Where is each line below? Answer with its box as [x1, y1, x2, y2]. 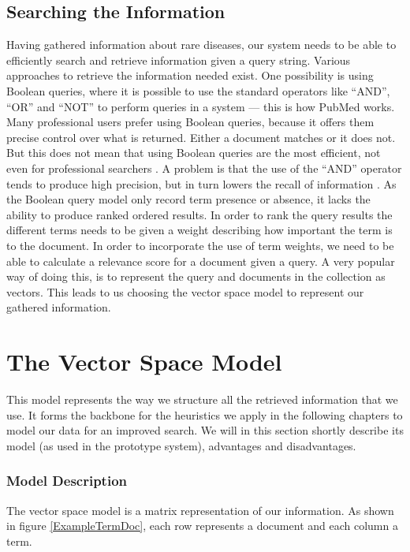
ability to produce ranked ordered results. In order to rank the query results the [6, 206, 393, 222]
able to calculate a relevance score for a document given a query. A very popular [6, 252, 395, 269]
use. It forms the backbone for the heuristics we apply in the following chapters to [6, 406, 403, 423]
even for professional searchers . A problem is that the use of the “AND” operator [6, 159, 402, 176]
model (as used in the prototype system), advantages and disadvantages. [6, 437, 356, 453]
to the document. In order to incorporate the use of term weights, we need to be [6, 237, 394, 253]
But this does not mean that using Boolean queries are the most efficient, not [6, 144, 381, 161]
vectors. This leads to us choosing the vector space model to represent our [6, 283, 364, 300]
